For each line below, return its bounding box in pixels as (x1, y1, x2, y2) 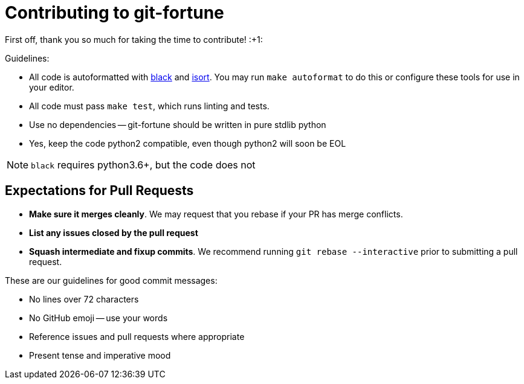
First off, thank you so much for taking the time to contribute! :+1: (5, 34, 263, 45)
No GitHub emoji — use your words (29, 312, 168, 323)
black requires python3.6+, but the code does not (31, 158, 256, 171)
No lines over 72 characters (29, 293, 139, 304)
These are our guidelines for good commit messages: (5, 275, 218, 286)
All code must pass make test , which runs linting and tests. (29, 100, 270, 111)
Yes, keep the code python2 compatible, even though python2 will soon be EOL (29, 138, 346, 149)
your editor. (29, 82, 74, 92)
